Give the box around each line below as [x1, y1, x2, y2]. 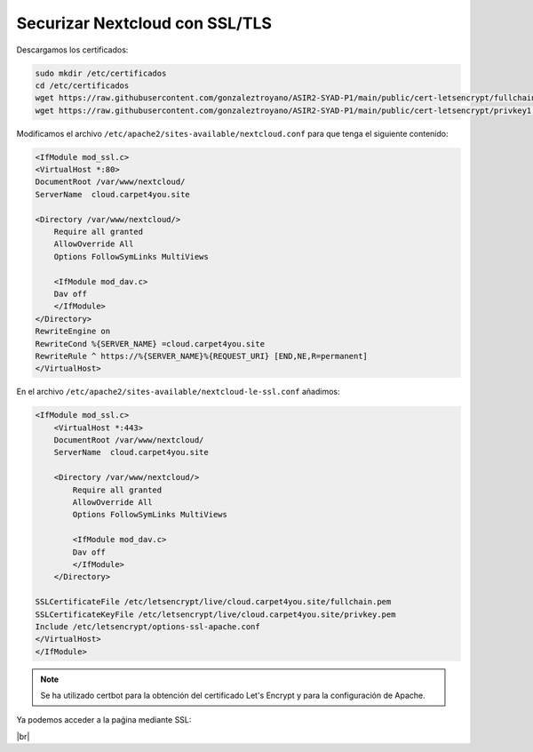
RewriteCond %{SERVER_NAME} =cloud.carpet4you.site [35, 339, 266, 348]
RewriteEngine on [35, 326, 111, 337]
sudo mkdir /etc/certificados [35, 68, 167, 78]
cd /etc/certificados [35, 80, 130, 91]
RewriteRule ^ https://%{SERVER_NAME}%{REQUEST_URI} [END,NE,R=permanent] [35, 351, 369, 361]
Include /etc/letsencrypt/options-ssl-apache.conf [35, 621, 261, 631]
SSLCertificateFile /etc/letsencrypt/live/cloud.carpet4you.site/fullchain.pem [35, 596, 392, 607]
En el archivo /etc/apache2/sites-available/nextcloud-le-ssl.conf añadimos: [16, 387, 341, 397]
